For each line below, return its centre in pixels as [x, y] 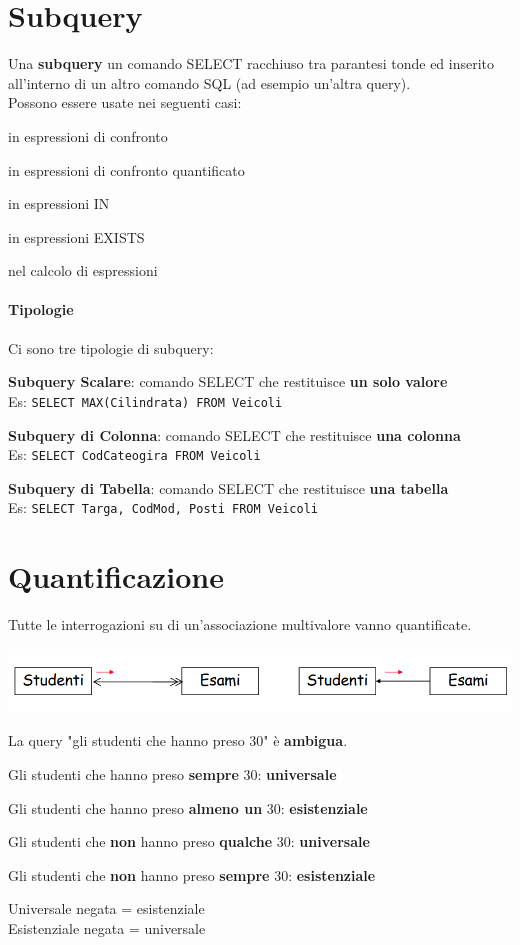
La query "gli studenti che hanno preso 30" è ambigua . [178, 740]
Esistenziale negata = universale [107, 927]
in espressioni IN [59, 203]
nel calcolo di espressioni [83, 270]
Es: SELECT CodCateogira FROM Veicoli [134, 454]
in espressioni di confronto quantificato [126, 169]
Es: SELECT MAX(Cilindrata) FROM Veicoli [145, 400]
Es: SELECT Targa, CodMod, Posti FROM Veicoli [163, 507]
